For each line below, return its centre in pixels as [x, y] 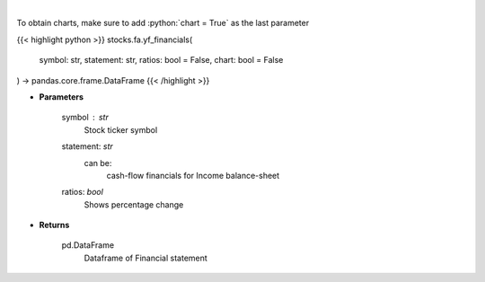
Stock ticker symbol [121, 129]
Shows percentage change [134, 204]
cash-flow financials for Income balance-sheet [193, 175]
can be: [98, 163]
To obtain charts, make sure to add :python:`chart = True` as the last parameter [163, 23]
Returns [54, 225]
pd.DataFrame [88, 245]
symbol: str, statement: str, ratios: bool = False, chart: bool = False [161, 60]
